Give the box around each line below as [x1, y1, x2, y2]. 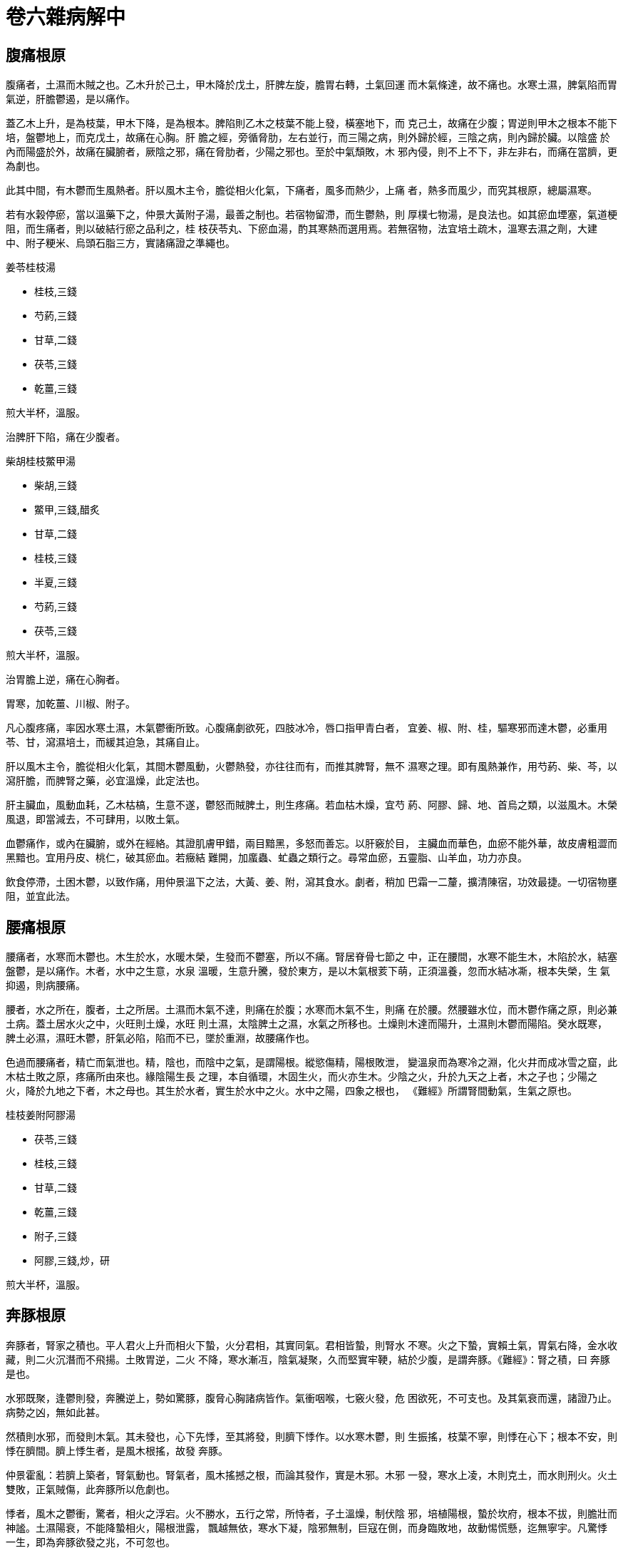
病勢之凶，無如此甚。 [6, 1405, 105, 1418]
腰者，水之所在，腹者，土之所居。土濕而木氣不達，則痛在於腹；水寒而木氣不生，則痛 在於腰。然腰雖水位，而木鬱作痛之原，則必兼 [6, 1003, 617, 1016]
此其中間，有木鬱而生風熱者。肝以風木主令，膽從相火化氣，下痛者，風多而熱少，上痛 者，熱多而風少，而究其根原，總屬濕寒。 [6, 184, 597, 197]
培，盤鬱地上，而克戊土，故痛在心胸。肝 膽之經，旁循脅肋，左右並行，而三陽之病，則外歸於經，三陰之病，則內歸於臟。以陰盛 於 [6, 131, 610, 144]
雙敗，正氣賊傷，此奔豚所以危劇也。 [6, 1482, 175, 1495]
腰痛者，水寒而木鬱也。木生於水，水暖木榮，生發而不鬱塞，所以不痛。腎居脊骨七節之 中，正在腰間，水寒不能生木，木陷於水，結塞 [6, 950, 617, 963]
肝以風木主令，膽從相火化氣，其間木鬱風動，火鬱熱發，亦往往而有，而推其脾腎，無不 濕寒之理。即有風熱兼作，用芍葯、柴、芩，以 [6, 760, 617, 773]
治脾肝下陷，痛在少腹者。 [6, 431, 125, 444]
